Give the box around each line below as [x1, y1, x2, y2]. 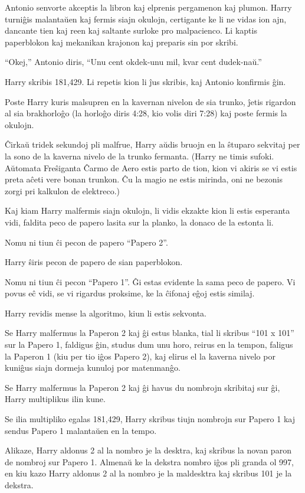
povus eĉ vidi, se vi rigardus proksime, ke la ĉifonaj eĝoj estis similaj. [5, 287, 255, 299]
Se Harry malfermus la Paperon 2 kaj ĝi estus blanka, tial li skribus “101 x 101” [5, 327, 294, 339]
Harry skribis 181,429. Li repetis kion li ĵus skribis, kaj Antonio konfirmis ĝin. [5, 75, 286, 87]
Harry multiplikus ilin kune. [5, 393, 106, 405]
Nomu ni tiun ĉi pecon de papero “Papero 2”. [5, 236, 168, 248]
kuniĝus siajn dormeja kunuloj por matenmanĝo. [5, 361, 181, 374]
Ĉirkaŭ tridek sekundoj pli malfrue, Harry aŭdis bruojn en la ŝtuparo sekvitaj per [5, 138, 300, 151]
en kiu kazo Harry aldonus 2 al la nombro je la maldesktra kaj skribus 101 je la [5, 467, 292, 479]
